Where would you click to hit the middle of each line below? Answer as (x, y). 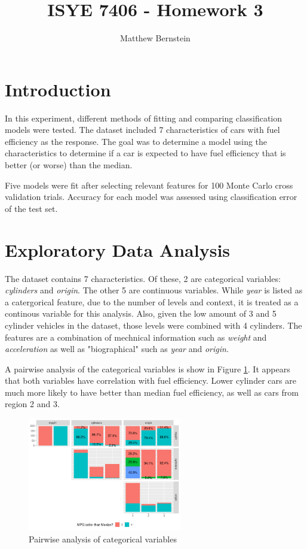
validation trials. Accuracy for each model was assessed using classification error (151, 197)
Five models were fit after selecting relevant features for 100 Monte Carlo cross (149, 185)
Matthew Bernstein (155, 38)
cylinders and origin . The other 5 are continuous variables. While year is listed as (154, 290)
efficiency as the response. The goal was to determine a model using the (136, 141)
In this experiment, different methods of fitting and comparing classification (144, 118)
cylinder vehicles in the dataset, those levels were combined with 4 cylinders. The (153, 325)
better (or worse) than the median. (69, 165)
